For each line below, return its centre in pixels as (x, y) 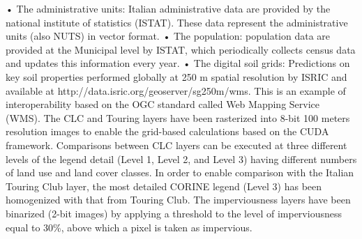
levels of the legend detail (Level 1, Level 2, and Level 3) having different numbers (181, 159)
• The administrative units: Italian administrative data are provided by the (168, 8)
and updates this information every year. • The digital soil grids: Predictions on (178, 63)
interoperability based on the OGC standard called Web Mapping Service (163, 104)
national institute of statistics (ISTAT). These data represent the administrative (177, 22)
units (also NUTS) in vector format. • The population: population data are (168, 36)
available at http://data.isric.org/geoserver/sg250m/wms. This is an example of (176, 90)
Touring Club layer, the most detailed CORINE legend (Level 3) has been (164, 186)
